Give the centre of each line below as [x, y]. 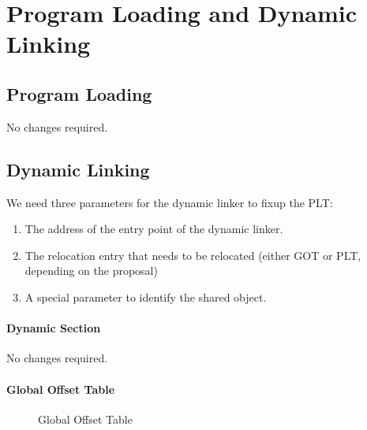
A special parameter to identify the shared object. [146, 297]
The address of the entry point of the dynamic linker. [154, 229]
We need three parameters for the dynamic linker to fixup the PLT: [170, 202]
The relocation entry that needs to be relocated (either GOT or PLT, [193, 255]
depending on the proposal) [91, 271]
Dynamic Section [54, 328]
